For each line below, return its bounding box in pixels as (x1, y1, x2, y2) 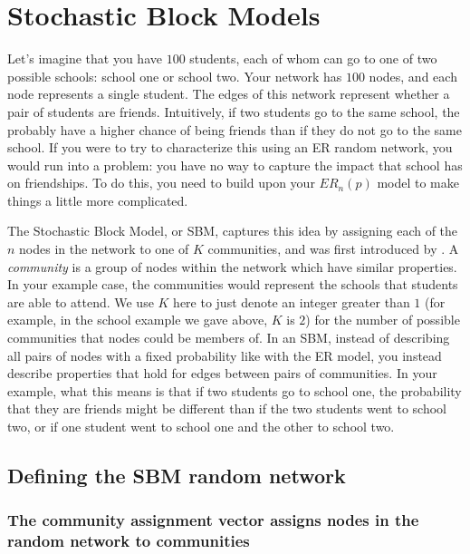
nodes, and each (369, 66, 457, 85)
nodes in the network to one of (19, 239, 189, 258)
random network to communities (7, 530, 250, 552)
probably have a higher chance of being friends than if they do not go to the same (7, 120, 462, 139)
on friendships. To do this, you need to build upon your (7, 173, 315, 192)
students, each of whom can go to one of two (189, 49, 437, 68)
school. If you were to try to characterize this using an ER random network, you (7, 138, 453, 157)
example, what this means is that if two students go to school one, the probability (7, 381, 462, 400)
